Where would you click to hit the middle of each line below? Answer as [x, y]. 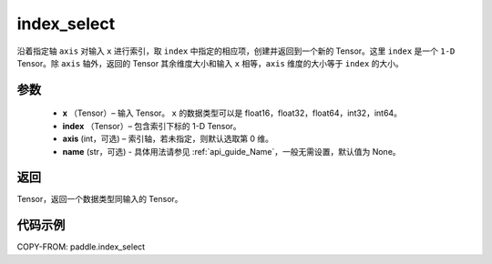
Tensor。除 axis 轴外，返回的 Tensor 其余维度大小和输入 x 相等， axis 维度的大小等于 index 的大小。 [210, 63]
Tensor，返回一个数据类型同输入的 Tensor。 [100, 199]
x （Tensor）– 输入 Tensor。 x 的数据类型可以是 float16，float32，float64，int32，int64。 [232, 113]
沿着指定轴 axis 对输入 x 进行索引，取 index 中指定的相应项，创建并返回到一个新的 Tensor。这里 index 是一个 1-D [236, 51]
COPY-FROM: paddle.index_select [81, 247]
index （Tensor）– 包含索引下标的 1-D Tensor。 [152, 126]
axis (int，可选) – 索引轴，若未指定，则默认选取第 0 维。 [168, 139]
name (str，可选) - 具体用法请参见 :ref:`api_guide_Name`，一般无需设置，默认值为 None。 [231, 151]
